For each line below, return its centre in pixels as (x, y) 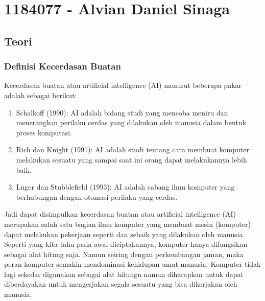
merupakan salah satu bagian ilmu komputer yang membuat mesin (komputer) (127, 224)
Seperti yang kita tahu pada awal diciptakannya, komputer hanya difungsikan (126, 244)
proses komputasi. (44, 132)
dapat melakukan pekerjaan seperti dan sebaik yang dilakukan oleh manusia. (125, 234)
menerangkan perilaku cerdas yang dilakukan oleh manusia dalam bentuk (131, 122)
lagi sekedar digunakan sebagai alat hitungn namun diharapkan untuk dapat (124, 274)
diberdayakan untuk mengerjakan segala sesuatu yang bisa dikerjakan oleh (121, 284)
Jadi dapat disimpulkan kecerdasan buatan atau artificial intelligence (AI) (120, 214)
